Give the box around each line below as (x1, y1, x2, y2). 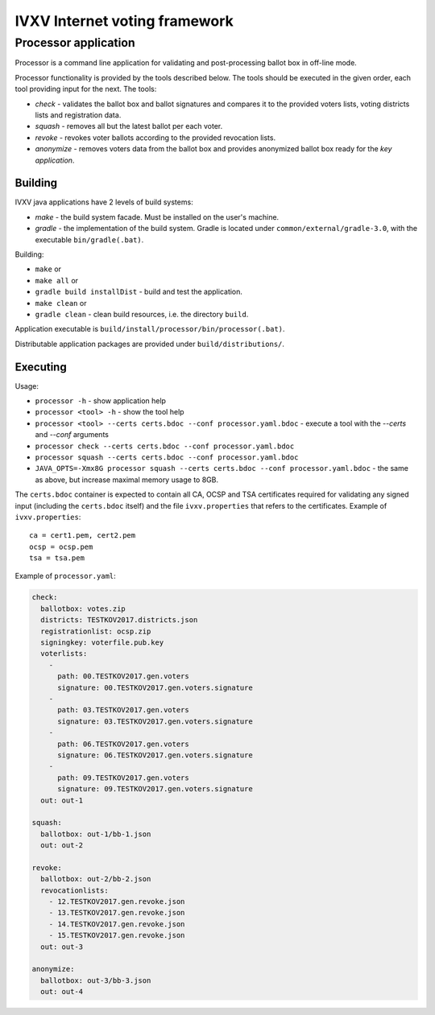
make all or (35, 275, 79, 285)
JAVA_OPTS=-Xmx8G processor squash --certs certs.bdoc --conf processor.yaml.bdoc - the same (35, 464, 408, 473)
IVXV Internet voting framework (14, 12, 234, 30)
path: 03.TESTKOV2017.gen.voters (57, 705, 189, 715)
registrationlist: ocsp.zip (40, 626, 151, 636)
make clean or (35, 298, 87, 307)
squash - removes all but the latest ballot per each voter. (35, 122, 223, 131)
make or (35, 264, 62, 274)
